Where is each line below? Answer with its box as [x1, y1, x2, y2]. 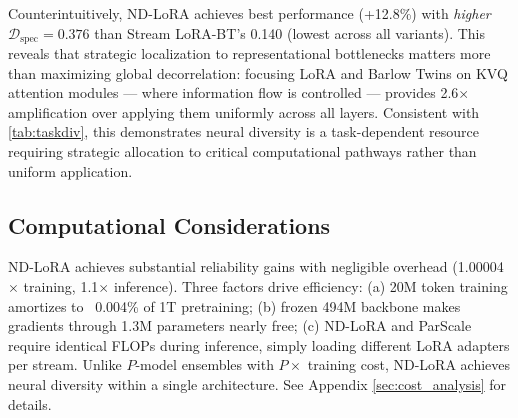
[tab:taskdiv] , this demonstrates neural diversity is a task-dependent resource [8, 121, 479, 142]
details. [8, 393, 52, 414]
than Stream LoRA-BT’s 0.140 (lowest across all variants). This [94, 22, 486, 43]
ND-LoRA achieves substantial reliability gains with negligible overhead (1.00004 [8, 256, 504, 277]
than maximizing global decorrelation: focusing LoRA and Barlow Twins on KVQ [8, 62, 508, 83]
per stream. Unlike [8, 354, 122, 375]
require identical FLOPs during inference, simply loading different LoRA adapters [8, 334, 510, 355]
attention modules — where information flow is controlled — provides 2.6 [8, 82, 459, 103]
